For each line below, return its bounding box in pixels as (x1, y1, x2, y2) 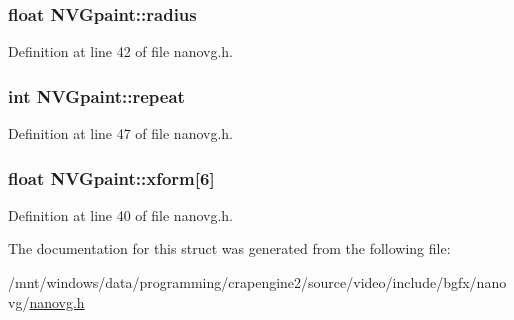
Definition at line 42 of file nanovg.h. (8, 41, 234, 62)
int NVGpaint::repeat (8, 83, 185, 108)
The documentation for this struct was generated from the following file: (8, 238, 451, 259)
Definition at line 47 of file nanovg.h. (8, 123, 234, 144)
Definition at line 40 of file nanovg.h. (8, 204, 234, 225)
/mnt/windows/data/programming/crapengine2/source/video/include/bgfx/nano (8, 272, 507, 293)
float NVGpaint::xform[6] (8, 165, 215, 190)
